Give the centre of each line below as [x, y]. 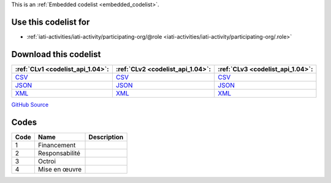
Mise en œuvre [60, 169]
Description [106, 137]
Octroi [47, 161]
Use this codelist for [51, 22]
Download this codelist [56, 54]
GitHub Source [30, 104]
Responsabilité [59, 153]
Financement [57, 145]
